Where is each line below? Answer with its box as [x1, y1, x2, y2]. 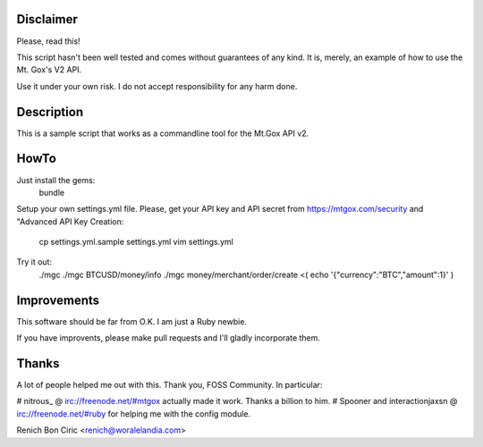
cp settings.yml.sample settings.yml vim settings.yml [38, 237, 234, 248]
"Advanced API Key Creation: [16, 215, 124, 227]
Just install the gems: [16, 174, 96, 185]
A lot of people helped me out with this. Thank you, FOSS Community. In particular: [16, 380, 323, 391]
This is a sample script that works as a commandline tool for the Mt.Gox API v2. [16, 128, 309, 139]
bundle [38, 187, 65, 198]
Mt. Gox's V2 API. [16, 64, 82, 75]
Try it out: [16, 257, 53, 267]
